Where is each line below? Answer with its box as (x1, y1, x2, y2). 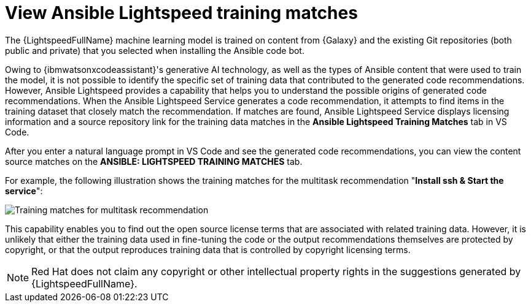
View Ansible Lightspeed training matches (5, 2, 358, 23)
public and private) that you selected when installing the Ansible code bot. (5, 45, 304, 56)
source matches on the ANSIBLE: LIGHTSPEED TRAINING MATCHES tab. (5, 156, 303, 167)
